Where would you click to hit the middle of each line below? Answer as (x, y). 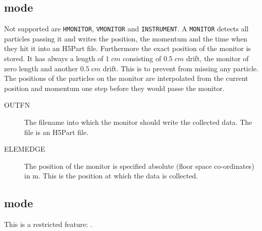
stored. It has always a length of (54, 58)
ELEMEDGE (25, 149)
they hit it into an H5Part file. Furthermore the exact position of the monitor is (127, 48)
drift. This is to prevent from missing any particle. (180, 68)
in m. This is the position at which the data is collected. (111, 176)
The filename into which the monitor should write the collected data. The (138, 122)
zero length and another (41, 68)
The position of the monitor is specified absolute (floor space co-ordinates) (139, 166)
